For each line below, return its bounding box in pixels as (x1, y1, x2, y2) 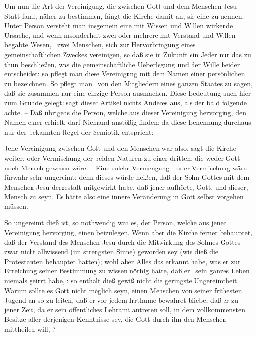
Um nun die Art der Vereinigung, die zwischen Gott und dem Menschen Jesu (4, 1, 237, 11)
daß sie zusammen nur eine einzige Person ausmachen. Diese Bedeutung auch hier (4, 88, 251, 98)
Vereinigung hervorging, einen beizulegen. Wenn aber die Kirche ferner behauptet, (4, 227, 253, 237)
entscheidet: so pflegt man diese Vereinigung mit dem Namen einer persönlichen (4, 68, 245, 79)
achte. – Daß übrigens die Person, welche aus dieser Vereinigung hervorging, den (4, 107, 246, 117)
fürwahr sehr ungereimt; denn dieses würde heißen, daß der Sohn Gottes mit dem (4, 172, 250, 182)
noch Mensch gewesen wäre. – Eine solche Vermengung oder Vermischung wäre (4, 162, 247, 172)
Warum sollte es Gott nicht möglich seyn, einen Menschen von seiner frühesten (4, 285, 242, 295)
